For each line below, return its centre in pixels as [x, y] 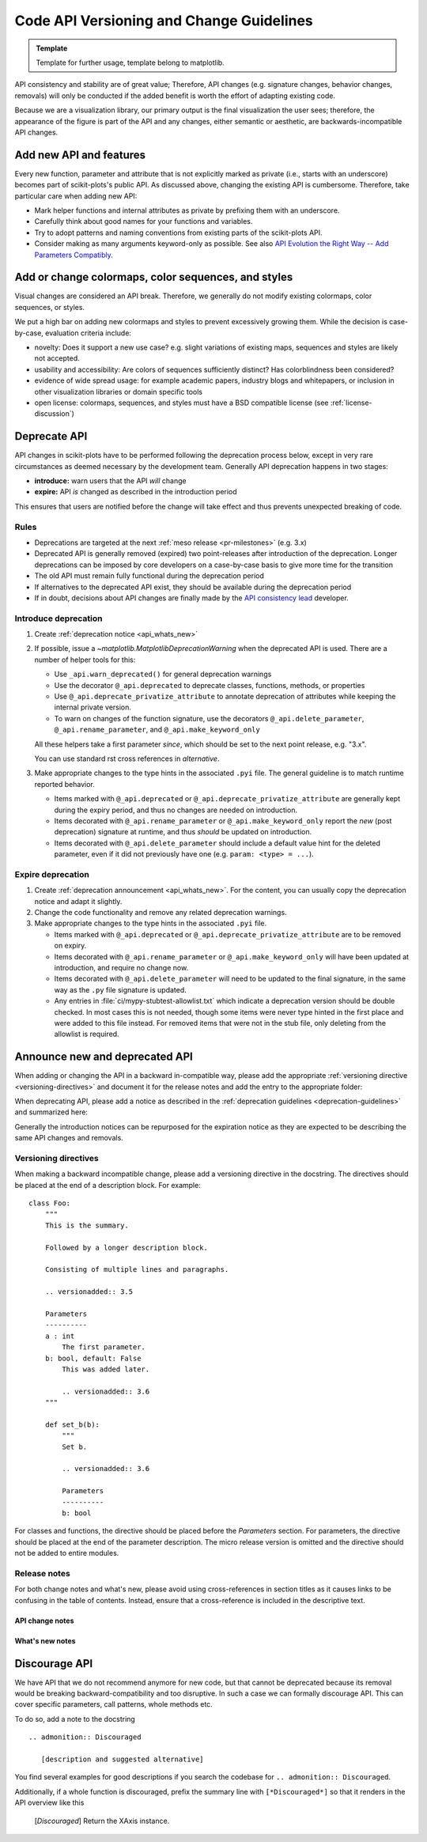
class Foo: [50, 1203]
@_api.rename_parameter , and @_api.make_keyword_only [157, 730]
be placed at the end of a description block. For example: [108, 1185]
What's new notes [45, 1640]
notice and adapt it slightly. [78, 901]
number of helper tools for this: [85, 660]
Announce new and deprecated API [104, 1057]
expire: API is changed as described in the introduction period [136, 492]
